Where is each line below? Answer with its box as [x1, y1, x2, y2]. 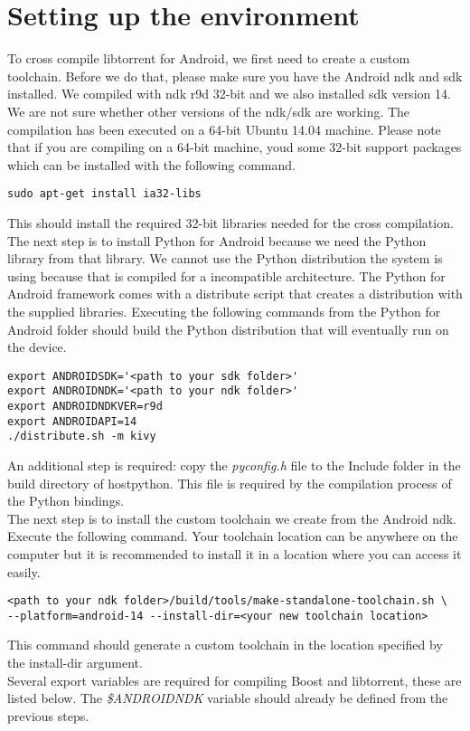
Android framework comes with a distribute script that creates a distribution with [7, 284, 463, 303]
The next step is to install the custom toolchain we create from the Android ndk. [7, 508, 457, 527]
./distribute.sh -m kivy [7, 430, 156, 443]
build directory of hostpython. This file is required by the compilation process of [7, 473, 452, 492]
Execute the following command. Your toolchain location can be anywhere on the [7, 527, 458, 546]
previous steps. [7, 706, 89, 725]
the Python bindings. [7, 491, 125, 510]
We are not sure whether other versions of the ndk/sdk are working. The [7, 101, 410, 120]
